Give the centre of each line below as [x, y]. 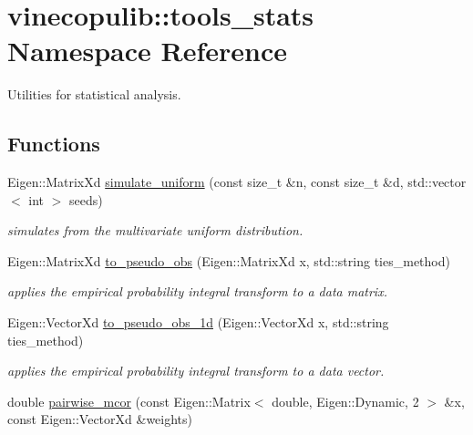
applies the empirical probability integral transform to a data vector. [196, 371]
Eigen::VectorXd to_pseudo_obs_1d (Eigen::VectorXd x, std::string [198, 322]
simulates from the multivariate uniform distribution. [155, 230]
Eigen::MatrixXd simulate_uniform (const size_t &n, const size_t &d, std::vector [237, 182]
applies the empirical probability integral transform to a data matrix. [197, 291]
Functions [54, 144]
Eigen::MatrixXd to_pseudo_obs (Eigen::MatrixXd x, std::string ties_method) [229, 260]
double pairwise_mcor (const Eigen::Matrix [129, 401]
